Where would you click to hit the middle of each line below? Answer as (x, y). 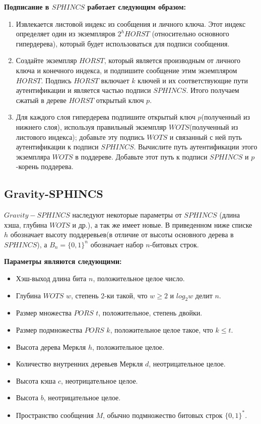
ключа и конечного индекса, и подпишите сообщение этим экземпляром (126, 70)
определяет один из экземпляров (66, 34)
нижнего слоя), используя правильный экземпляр (91, 126)
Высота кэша (36, 380)
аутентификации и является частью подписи (83, 90)
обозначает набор (117, 244)
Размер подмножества (49, 330)
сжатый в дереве (41, 100)
